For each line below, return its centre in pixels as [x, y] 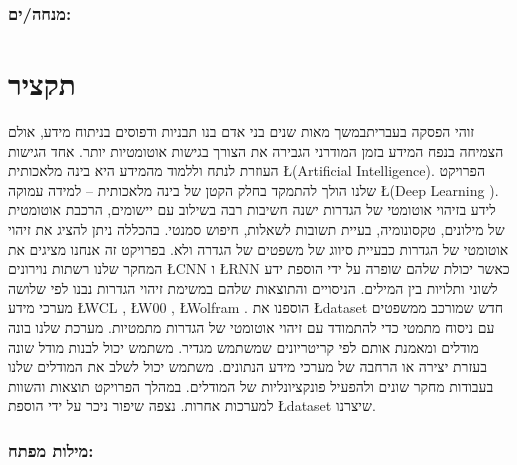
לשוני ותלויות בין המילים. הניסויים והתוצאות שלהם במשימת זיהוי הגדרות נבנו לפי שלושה [253, 287]
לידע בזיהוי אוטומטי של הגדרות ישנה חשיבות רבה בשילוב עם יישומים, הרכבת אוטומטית [252, 209]
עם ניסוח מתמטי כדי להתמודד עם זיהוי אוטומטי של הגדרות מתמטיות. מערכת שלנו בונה [251, 326]
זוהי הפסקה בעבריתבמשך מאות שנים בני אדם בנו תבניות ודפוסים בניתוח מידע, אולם [241, 130]
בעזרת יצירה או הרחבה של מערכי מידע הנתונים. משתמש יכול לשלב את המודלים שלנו [247, 366]
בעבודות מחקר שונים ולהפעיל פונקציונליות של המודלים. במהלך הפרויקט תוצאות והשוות [251, 385]
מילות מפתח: [51, 449]
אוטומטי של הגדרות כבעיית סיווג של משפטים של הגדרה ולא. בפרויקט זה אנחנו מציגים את [258, 248]
